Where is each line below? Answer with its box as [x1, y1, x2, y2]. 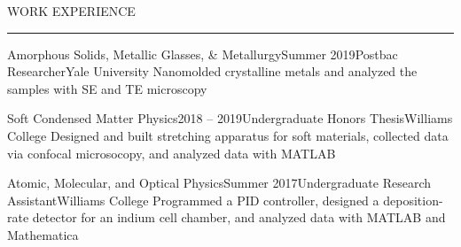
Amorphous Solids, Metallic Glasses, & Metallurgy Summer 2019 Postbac [7, 44, 398, 63]
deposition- [383, 190, 443, 209]
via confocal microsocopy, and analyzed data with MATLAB [7, 143, 336, 162]
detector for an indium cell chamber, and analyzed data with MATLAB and [32, 208, 446, 227]
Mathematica [7, 225, 79, 243]
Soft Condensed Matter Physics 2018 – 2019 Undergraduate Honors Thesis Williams [7, 109, 453, 127]
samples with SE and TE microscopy [7, 79, 207, 97]
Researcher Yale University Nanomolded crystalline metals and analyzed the [7, 62, 418, 81]
